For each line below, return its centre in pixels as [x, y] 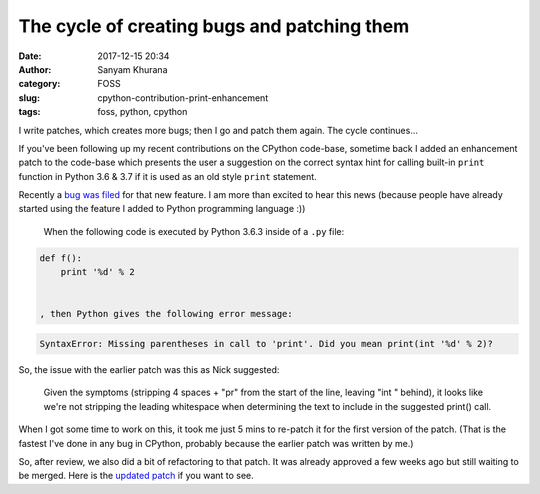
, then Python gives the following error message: [166, 314]
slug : [29, 97]
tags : [29, 112]
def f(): [61, 258]
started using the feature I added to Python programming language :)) [162, 209]
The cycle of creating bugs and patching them [214, 26]
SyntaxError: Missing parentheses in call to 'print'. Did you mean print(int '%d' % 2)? [266, 343]
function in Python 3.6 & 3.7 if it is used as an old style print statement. [167, 176]
